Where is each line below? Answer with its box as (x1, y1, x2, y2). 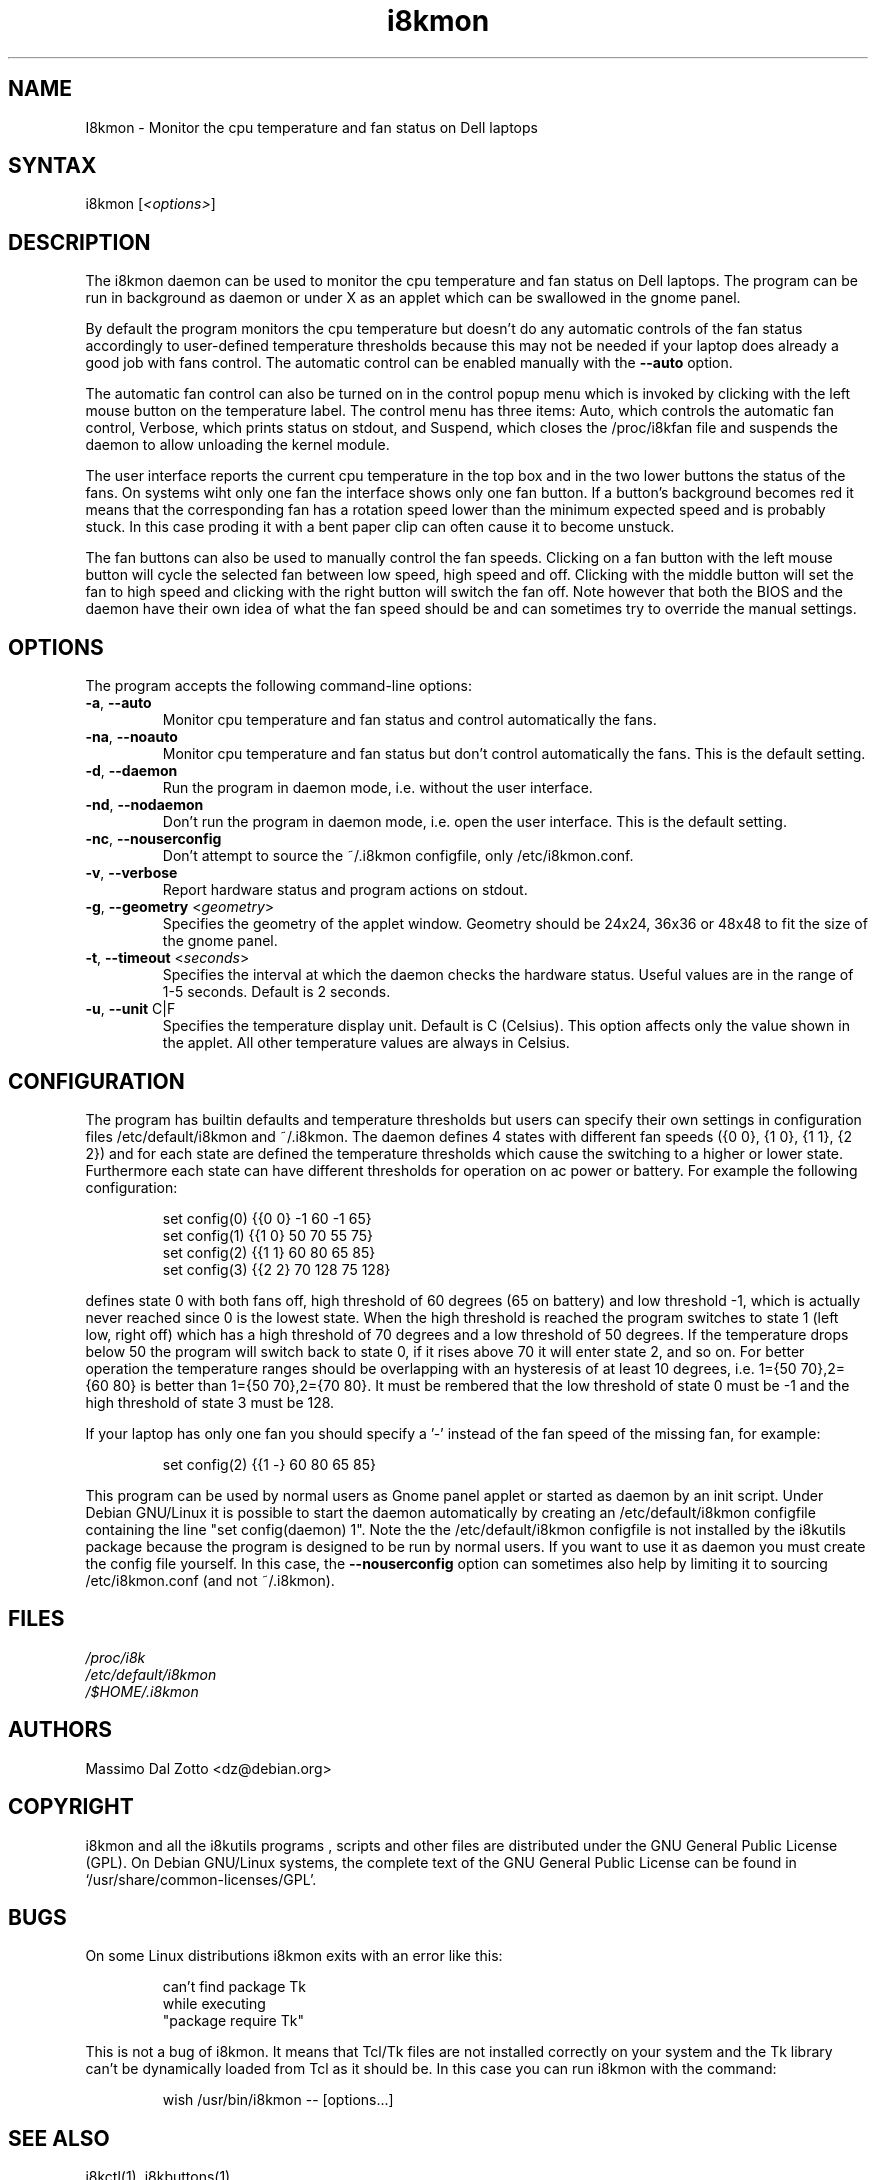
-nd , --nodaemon (85, 796, 204, 814)
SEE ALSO (8, 2125, 110, 2151)
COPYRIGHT (8, 1794, 134, 1820)
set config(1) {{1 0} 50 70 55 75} (162, 1226, 373, 1244)
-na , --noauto (85, 728, 178, 746)
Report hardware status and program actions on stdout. (162, 881, 528, 899)
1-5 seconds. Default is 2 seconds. (162, 983, 391, 1001)
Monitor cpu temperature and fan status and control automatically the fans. (162, 711, 657, 729)
